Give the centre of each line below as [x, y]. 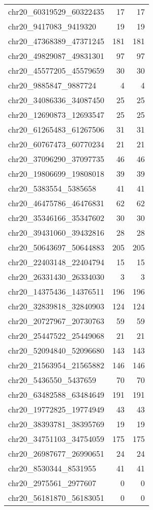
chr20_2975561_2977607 [52, 483]
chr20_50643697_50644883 [56, 247]
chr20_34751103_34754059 [56, 439]
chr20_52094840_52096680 [56, 350]
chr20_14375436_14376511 [56, 291]
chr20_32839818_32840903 [56, 306]
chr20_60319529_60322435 [56, 11]
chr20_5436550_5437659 [52, 380]
